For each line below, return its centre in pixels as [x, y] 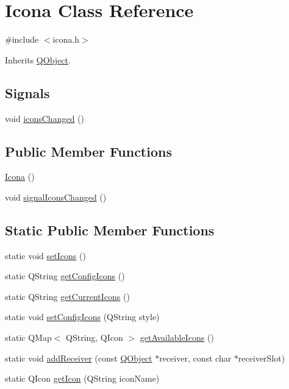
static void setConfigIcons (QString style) [82, 317]
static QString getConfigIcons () [65, 276]
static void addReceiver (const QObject [79, 358]
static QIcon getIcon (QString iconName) [82, 378]
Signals [27, 92]
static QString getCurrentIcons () [67, 296]
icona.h [66, 39]
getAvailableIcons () [177, 337]
